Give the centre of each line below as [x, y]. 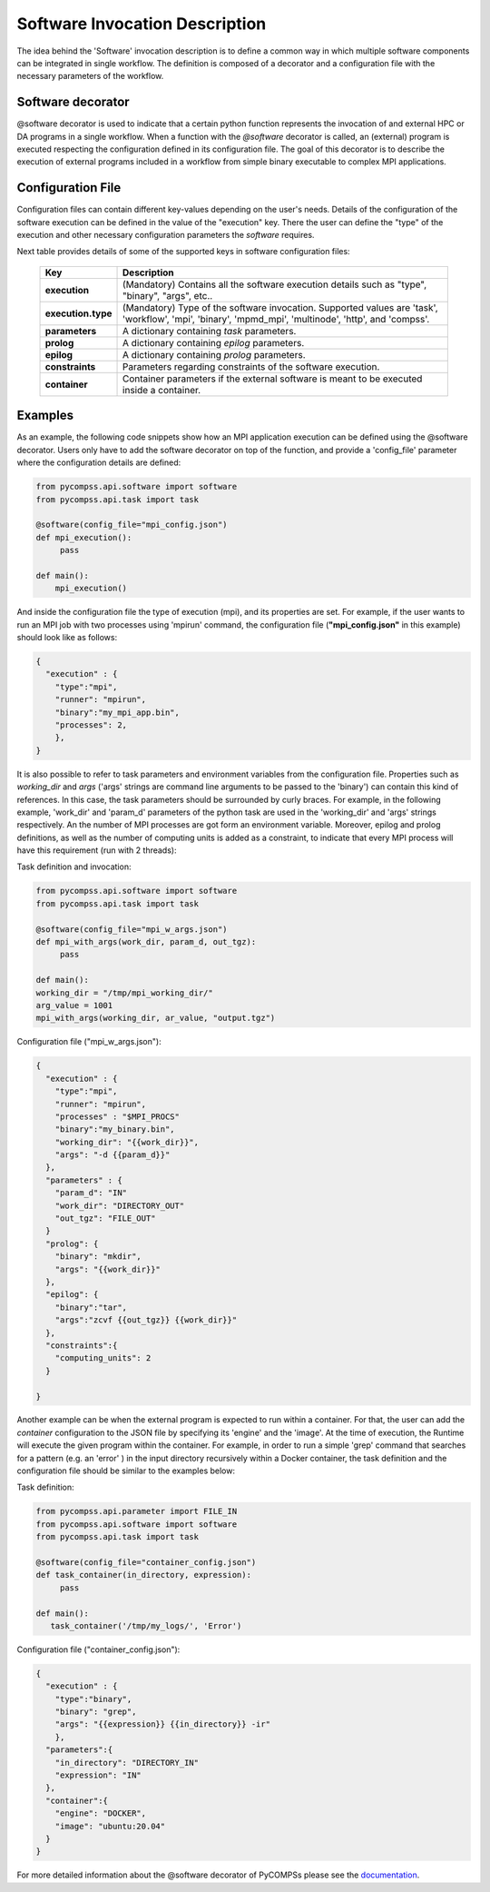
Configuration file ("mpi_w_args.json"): [89, 1042]
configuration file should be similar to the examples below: [126, 1471]
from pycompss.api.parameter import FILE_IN [137, 1511]
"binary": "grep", [96, 1712]
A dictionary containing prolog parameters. [214, 354]
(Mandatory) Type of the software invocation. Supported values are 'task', [281, 307]
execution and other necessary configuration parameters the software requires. [166, 235]
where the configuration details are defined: [99, 462]
